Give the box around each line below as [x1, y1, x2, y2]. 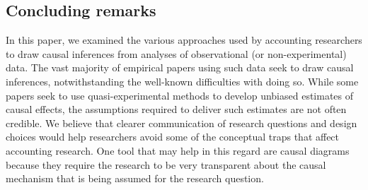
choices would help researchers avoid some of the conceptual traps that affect [6, 129, 340, 144]
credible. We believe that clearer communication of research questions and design [6, 115, 357, 130]
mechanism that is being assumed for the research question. [6, 171, 264, 186]
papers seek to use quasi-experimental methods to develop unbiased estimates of [6, 88, 354, 102]
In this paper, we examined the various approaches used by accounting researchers [6, 32, 362, 47]
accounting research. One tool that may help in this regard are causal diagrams [6, 143, 350, 158]
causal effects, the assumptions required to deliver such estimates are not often [6, 102, 347, 117]
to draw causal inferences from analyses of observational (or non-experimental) [6, 46, 347, 61]
